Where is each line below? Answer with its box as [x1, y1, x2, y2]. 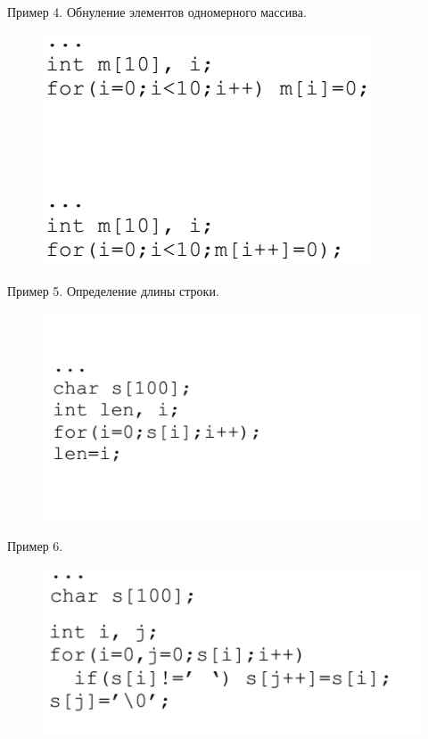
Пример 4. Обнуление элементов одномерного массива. [7, 3, 307, 21]
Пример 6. [7, 537, 63, 555]
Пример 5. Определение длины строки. [7, 282, 219, 300]
